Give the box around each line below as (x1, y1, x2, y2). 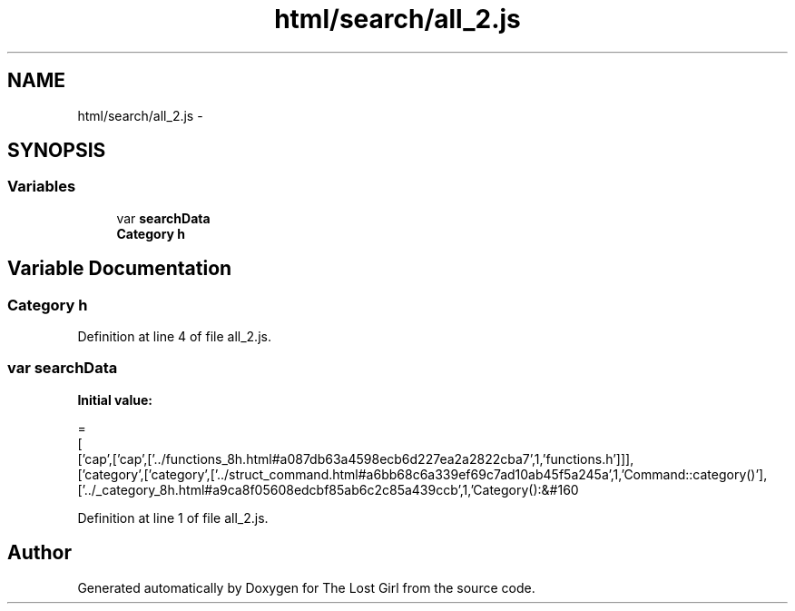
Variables (7, 177, 76, 196)
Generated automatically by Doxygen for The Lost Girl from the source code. (77, 579, 535, 596)
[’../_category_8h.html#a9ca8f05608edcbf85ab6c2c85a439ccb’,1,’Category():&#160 (77, 481, 579, 498)
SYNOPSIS (7, 139, 106, 163)
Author (7, 541, 72, 565)
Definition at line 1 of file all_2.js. (77, 509, 269, 526)
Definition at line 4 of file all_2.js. (77, 329, 271, 345)
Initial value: (77, 391, 152, 408)
